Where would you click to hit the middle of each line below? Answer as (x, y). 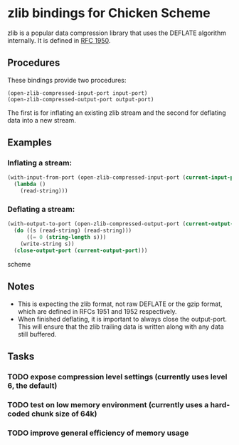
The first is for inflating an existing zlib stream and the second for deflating (117, 113)
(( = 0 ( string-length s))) (66, 237)
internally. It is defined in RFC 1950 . (59, 40)
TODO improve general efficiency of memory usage (98, 433)
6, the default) (32, 385)
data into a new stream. (42, 120)
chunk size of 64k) (64, 414)
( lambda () (30, 184)
